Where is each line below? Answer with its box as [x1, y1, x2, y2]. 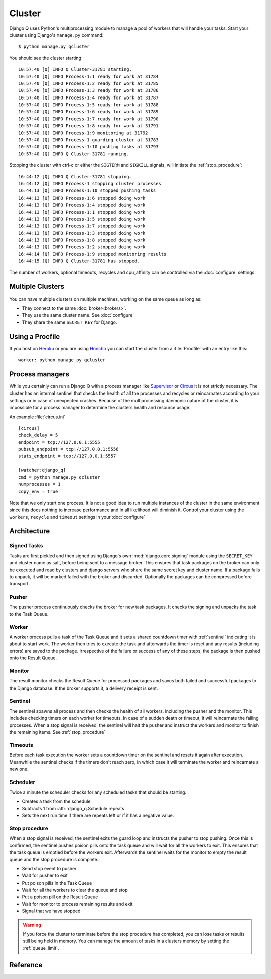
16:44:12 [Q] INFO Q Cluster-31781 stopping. [18, 174, 132, 179]
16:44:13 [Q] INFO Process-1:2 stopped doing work [18, 244, 146, 250]
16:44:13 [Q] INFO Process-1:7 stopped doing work [18, 223, 146, 229]
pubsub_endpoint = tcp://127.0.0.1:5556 [18, 446, 119, 452]
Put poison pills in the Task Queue [22, 879, 92, 886]
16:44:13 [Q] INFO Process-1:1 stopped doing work [18, 209, 146, 215]
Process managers [9, 370, 70, 378]
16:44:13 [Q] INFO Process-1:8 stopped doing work [18, 237, 146, 243]
